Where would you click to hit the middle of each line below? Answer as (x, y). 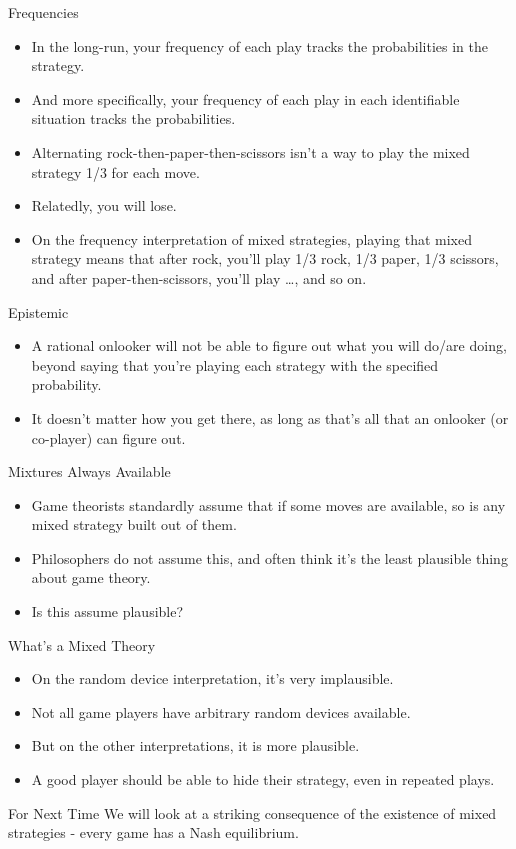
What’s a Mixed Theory (82, 644)
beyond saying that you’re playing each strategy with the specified (235, 364)
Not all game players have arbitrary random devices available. (221, 711)
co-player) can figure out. (108, 437)
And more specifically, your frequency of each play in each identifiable (245, 98)
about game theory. (91, 577)
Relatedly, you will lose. (104, 205)
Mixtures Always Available (89, 471)
